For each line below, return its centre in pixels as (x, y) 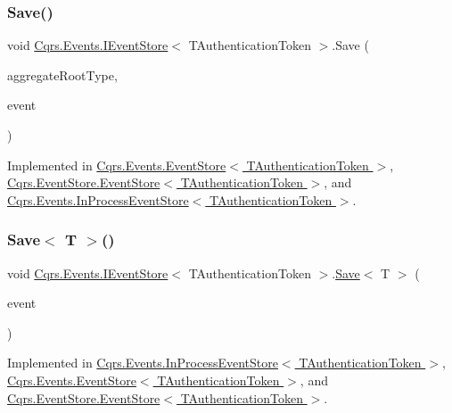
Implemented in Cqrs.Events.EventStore (117, 165)
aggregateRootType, (62, 74)
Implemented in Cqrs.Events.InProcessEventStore (143, 363)
